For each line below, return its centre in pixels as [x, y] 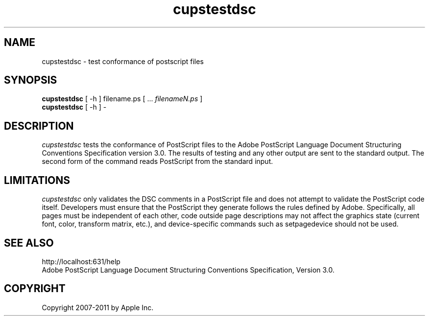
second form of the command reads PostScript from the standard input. [157, 161]
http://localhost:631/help [81, 261]
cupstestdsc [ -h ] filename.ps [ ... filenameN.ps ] [122, 99]
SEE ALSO [29, 243]
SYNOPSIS [31, 80]
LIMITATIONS [37, 180]
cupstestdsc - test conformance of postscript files [123, 61]
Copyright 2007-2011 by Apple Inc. [98, 307]
